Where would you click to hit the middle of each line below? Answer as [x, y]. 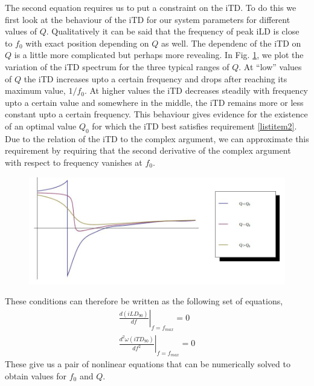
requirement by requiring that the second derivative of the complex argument [148, 150]
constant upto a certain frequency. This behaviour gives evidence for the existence [156, 114]
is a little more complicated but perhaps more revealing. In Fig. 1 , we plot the [159, 55]
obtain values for [36, 376]
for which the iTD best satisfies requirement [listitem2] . [194, 126]
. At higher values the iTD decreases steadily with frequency [196, 90]
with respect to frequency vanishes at [74, 162]
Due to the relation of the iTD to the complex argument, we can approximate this [157, 138]
